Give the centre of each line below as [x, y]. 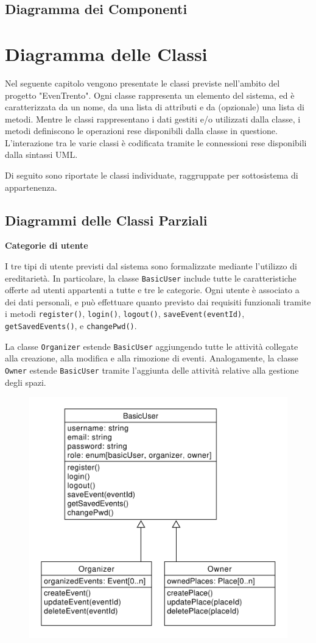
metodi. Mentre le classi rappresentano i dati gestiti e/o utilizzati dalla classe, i [153, 119]
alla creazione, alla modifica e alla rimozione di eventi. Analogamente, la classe [152, 358]
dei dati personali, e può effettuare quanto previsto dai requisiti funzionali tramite [158, 301]
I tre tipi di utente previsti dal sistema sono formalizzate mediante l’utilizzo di [151, 266]
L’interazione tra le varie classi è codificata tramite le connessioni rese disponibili [156, 142]
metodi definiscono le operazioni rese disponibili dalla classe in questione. [141, 131]
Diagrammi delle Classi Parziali [106, 220]
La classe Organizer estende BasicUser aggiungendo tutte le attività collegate [152, 346]
